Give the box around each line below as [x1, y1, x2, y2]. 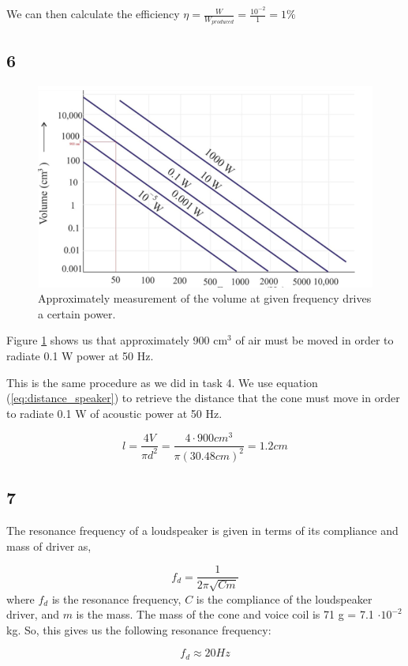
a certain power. [38, 305, 116, 322]
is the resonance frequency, [51, 590, 182, 607]
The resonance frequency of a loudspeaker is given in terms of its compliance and [6, 522, 399, 538]
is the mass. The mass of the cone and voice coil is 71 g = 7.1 [76, 606, 374, 623]
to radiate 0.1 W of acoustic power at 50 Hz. [6, 404, 223, 421]
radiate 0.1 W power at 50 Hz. [6, 347, 154, 363]
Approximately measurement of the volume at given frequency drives [38, 290, 372, 307]
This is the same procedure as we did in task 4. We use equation [6, 374, 318, 390]
